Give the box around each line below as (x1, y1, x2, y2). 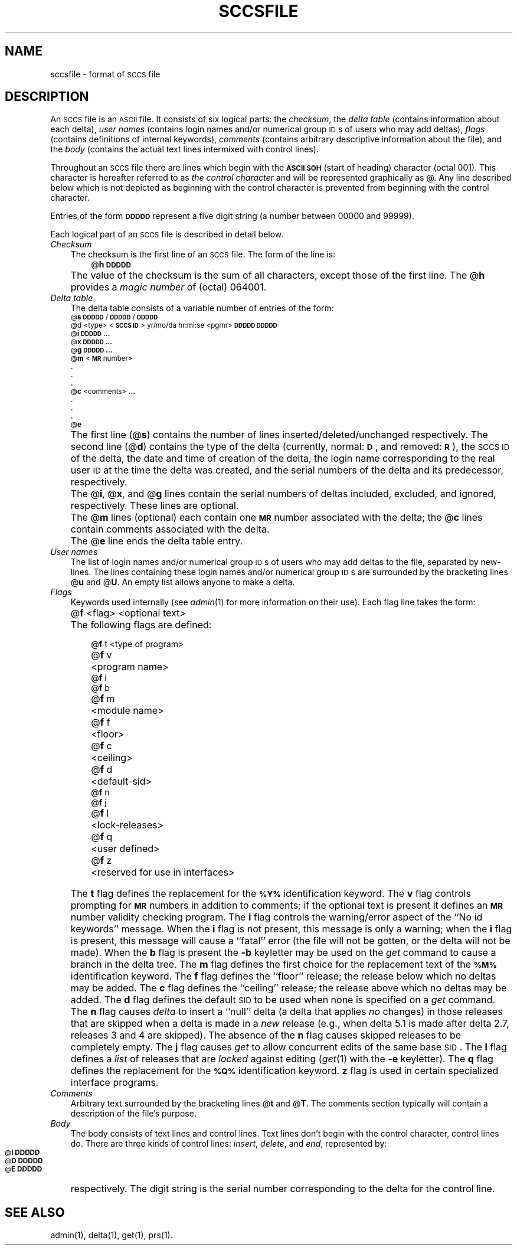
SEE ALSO (5, 1205, 65, 1220)
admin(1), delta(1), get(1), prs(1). (50, 1230, 173, 1241)
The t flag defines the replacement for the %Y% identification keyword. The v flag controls (70, 887, 471, 900)
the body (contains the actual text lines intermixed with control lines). (50, 144, 319, 155)
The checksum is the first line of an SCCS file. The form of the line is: (70, 249, 336, 260)
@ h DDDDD (91, 259, 131, 270)
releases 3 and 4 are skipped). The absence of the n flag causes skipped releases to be (70, 1029, 462, 1042)
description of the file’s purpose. (70, 1108, 197, 1119)
